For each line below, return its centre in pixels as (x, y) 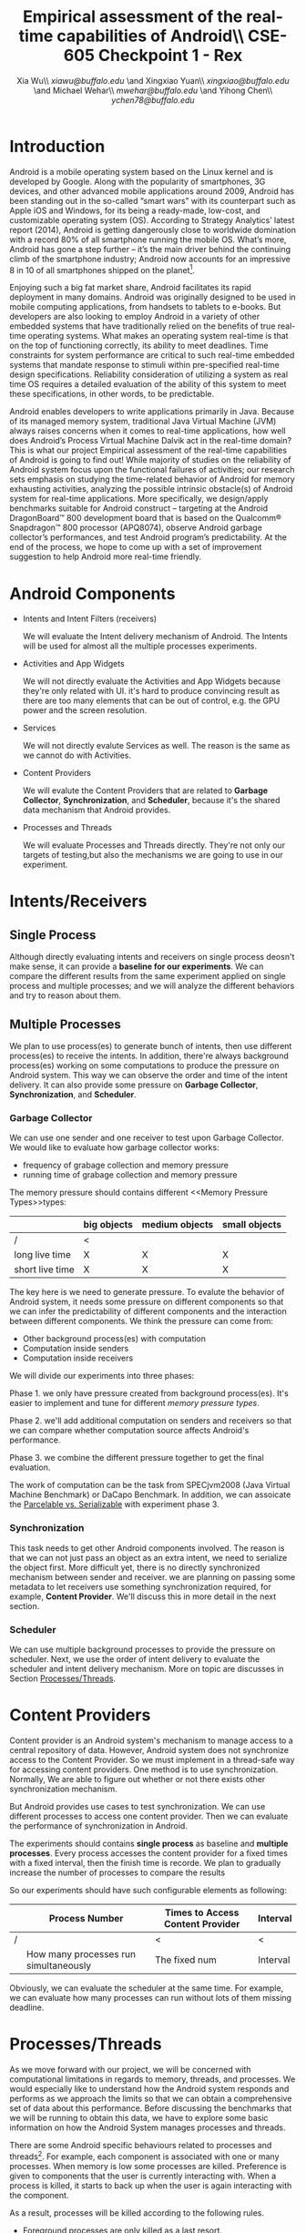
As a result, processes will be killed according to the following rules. (137, 2213)
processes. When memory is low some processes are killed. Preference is (148, 2166)
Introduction (57, 146)
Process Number (86, 1918)
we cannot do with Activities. (77, 755)
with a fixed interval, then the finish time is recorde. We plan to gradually (145, 1862)
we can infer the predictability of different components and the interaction (148, 1311)
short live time (44, 1269)
